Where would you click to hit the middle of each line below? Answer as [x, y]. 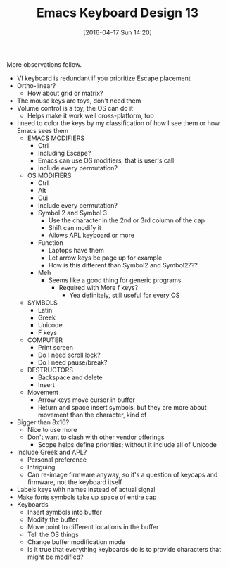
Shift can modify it [75, 227]
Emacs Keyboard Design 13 [118, 13]
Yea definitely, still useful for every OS [125, 295]
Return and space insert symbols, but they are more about [122, 407]
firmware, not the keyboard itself [75, 482]
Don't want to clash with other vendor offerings [96, 437]
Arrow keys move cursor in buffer [86, 400]
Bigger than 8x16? [43, 422]
